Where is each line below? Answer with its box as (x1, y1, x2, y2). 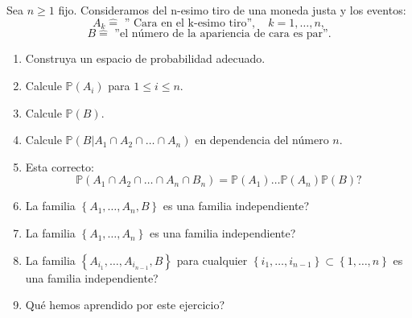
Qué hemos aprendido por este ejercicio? (25, 296, 225, 313)
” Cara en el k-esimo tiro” (124, 17, 252, 29)
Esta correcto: (25, 158, 94, 175)
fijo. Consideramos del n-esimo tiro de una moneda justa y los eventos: (58, 2, 406, 18)
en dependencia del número (195, 131, 329, 148)
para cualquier (176, 251, 248, 268)
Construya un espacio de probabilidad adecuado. (25, 50, 266, 67)
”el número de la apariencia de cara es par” (114, 28, 328, 40)
